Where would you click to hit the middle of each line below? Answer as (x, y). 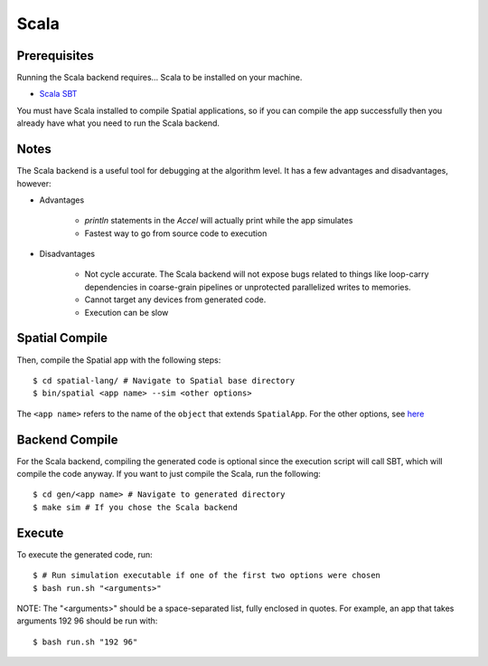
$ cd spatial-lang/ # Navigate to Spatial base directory (164, 381)
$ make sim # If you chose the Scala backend (136, 507)
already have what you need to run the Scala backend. (118, 123)
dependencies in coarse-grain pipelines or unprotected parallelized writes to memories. (248, 287)
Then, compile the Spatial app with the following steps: (119, 360)
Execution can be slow (127, 312)
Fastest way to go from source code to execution (176, 233)
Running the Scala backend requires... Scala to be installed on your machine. (160, 78)
